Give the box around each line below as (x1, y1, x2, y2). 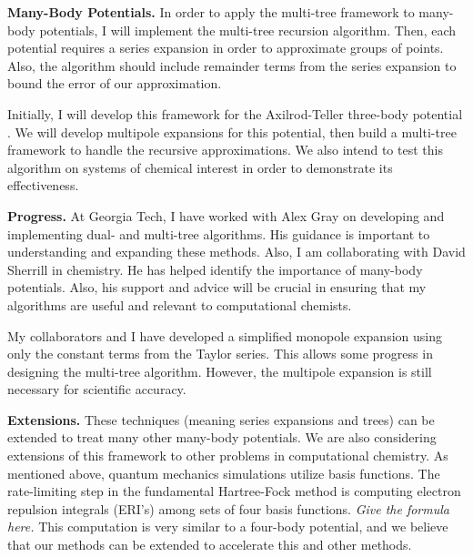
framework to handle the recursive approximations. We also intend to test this (7, 140, 443, 159)
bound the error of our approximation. (7, 74, 222, 93)
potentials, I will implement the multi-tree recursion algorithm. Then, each (39, 20, 457, 39)
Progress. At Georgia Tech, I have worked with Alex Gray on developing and (7, 206, 445, 225)
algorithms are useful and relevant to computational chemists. (7, 295, 352, 314)
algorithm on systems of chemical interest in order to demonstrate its (7, 157, 393, 177)
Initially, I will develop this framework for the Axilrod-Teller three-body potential (7, 104, 463, 123)
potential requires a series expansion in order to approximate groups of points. (7, 38, 444, 57)
